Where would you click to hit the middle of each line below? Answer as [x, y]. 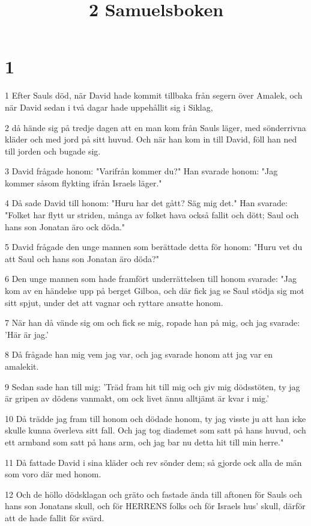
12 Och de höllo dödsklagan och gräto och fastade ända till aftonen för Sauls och [154, 494]
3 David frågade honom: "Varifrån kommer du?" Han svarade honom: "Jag [141, 171]
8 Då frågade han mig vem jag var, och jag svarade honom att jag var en [139, 354]
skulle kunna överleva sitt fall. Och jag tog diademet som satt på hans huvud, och [155, 430]
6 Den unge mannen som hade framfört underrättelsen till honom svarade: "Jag [151, 279]
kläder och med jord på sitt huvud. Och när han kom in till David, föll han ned [151, 139]
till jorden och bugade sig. [53, 151]
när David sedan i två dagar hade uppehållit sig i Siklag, [109, 107]
